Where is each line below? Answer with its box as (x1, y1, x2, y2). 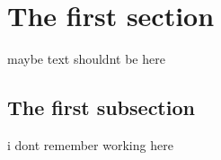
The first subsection (7, 93, 195, 121)
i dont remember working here (7, 135, 173, 154)
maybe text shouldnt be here (7, 49, 165, 68)
